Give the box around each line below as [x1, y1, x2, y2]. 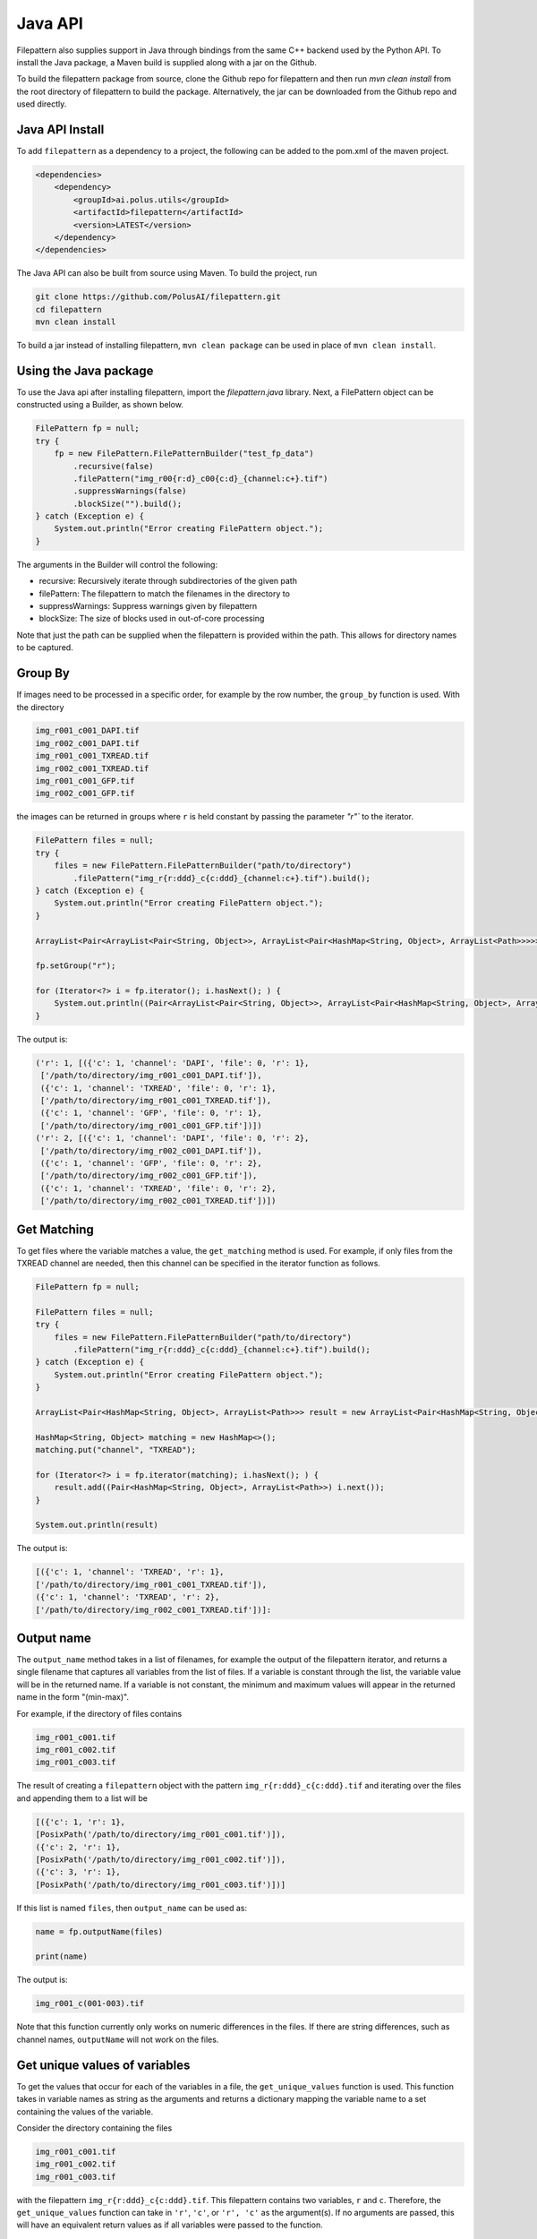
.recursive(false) [72, 461, 154, 471]
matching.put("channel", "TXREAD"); [35, 1445, 197, 1455]
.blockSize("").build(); [72, 498, 183, 509]
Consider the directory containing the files [16, 2123, 173, 2133]
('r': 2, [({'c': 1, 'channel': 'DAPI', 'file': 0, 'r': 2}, [35, 1133, 310, 1144]
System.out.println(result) [35, 1520, 158, 1531]
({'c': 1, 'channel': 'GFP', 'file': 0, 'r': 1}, [40, 1108, 263, 1119]
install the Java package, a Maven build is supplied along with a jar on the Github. [16, 56, 317, 67]
